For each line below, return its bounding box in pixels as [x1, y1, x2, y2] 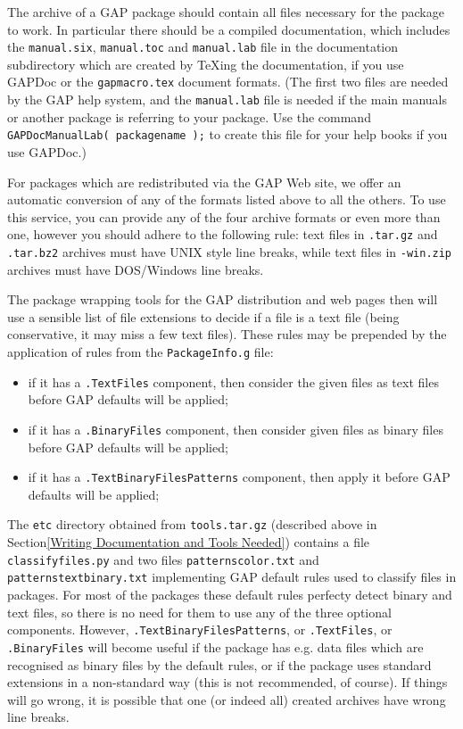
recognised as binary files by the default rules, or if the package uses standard [7, 655, 432, 674]
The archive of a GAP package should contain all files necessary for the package [7, 3, 444, 21]
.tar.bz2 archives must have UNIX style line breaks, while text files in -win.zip [7, 243, 452, 261]
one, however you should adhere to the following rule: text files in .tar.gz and [7, 225, 438, 244]
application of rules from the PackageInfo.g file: [7, 343, 274, 361]
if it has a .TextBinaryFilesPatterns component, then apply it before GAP [28, 468, 451, 486]
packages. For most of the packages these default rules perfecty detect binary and [7, 585, 452, 604]
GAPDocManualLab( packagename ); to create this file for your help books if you [7, 125, 448, 144]
